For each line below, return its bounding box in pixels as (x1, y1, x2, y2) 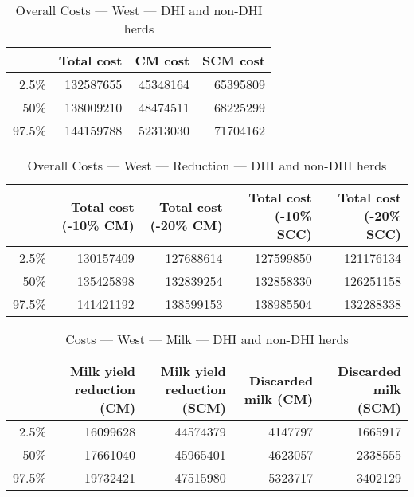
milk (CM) (244, 389, 314, 408)
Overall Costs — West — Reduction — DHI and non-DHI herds (27, 156, 387, 174)
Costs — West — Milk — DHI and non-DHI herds (65, 330, 349, 348)
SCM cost (202, 51, 265, 69)
